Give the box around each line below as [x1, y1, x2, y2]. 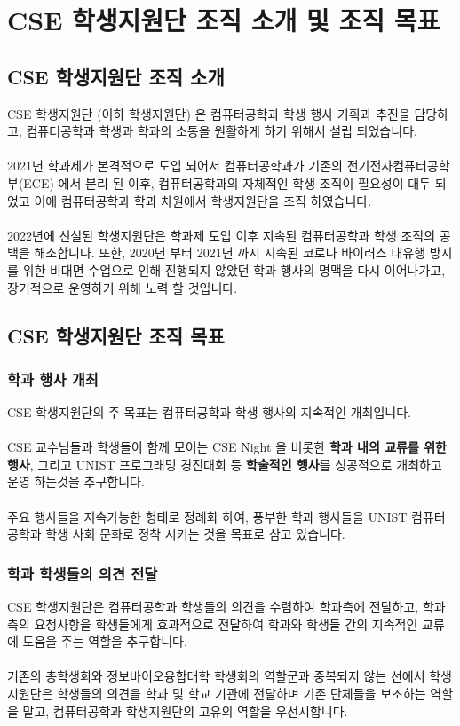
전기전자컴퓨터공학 [346, 156, 450, 175]
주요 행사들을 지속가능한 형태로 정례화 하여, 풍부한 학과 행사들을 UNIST [7, 507, 408, 525]
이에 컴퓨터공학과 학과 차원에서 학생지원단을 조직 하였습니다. [34, 191, 372, 209]
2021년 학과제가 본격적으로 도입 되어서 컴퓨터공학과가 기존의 [7, 156, 343, 175]
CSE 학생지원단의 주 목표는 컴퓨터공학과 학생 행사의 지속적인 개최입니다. [7, 403, 412, 422]
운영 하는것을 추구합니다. [7, 472, 145, 491]
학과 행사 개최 [7, 367, 99, 390]
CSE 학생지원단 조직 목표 [7, 321, 225, 349]
